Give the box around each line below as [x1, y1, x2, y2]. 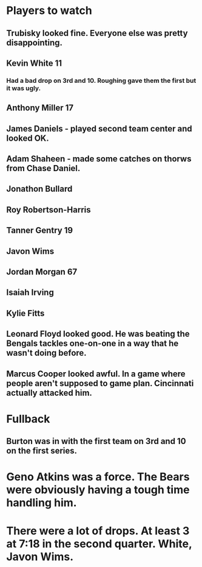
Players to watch [6, 4, 92, 18]
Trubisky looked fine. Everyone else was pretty [6, 28, 188, 38]
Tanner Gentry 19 [6, 225, 73, 236]
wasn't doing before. [6, 348, 87, 358]
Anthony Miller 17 [6, 103, 74, 113]
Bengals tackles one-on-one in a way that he [6, 339, 179, 349]
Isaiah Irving [6, 287, 55, 298]
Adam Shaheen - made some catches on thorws [6, 153, 192, 164]
